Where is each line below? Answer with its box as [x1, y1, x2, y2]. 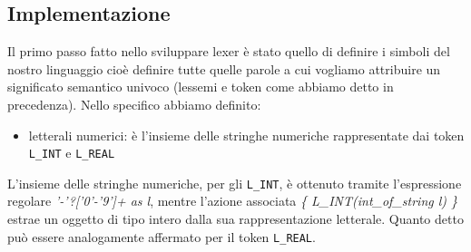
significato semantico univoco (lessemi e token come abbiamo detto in [7, 77, 394, 96]
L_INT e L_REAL [28, 143, 115, 162]
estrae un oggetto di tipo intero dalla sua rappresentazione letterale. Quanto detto [7, 209, 464, 228]
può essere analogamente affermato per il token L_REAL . [7, 227, 316, 246]
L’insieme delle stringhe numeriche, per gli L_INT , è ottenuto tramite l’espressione [7, 173, 462, 192]
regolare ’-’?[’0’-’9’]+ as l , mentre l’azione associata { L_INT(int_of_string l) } [7, 191, 458, 210]
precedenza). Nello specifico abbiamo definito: [7, 94, 261, 113]
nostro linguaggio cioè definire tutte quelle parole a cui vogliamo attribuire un [7, 59, 441, 78]
